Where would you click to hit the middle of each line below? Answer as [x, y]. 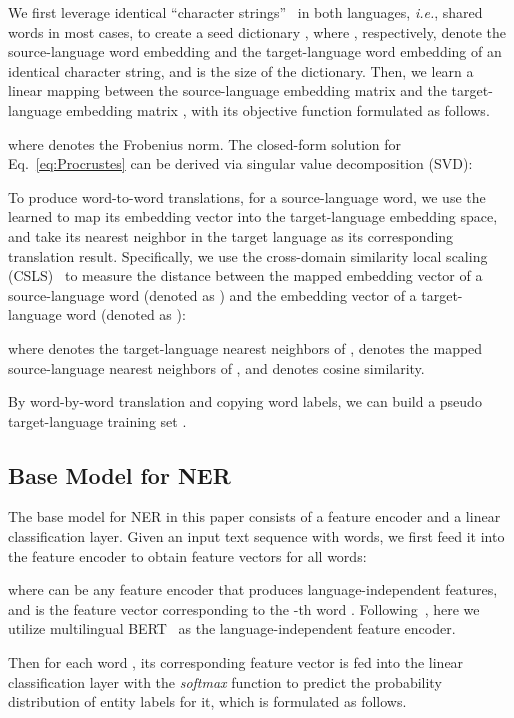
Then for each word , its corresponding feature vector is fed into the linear [236, 662]
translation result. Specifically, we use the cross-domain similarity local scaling [248, 255]
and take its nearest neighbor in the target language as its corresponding [231, 235]
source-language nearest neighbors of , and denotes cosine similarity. [216, 367]
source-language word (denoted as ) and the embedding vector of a [212, 294]
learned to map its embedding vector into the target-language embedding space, [253, 216]
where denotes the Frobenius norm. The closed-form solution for [205, 143]
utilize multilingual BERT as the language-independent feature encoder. [232, 628]
